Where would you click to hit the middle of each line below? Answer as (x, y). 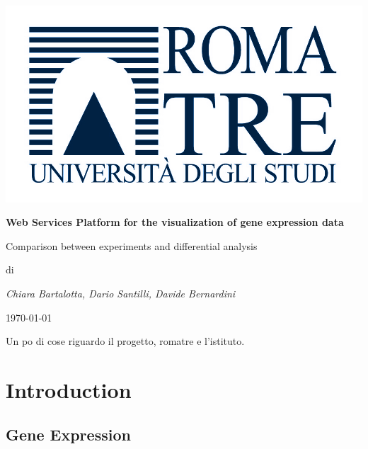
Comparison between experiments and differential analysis (132, 245)
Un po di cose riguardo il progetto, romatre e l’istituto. (125, 341)
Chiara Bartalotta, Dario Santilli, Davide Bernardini (121, 293)
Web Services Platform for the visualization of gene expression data (175, 222)
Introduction (69, 389)
